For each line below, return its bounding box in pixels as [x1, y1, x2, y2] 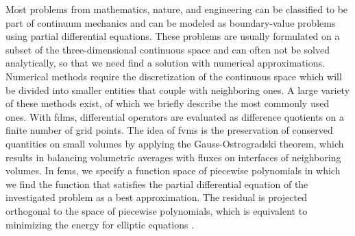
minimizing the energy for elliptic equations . [5, 217, 195, 231]
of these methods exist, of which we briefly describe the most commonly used [5, 96, 330, 110]
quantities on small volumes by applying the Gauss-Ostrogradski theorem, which [5, 136, 344, 150]
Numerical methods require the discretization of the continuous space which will [5, 69, 342, 83]
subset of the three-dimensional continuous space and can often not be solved [5, 42, 330, 56]
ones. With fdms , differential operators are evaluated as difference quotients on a [5, 109, 345, 123]
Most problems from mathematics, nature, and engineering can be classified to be [5, 2, 348, 16]
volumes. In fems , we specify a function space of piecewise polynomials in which [5, 163, 341, 178]
